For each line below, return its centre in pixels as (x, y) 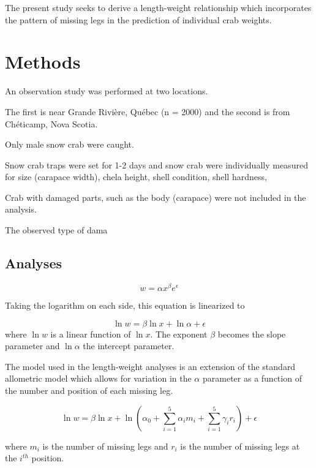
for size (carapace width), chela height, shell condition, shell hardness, (136, 177)
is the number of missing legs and (105, 446)
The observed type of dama (56, 230)
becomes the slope (252, 334)
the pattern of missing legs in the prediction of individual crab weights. (138, 19)
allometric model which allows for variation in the (98, 378)
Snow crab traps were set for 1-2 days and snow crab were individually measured (156, 164)
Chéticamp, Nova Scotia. (51, 123)
